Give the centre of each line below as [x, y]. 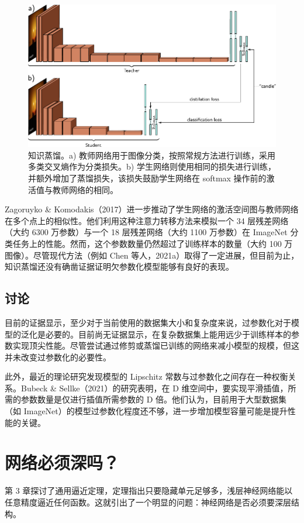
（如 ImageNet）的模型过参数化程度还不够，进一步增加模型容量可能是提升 [146, 411]
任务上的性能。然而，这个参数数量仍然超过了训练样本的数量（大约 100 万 [153, 243]
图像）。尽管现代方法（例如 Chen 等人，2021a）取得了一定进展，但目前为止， [152, 255]
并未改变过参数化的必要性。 [58, 357]
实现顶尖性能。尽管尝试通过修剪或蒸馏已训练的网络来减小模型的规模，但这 [156, 345]
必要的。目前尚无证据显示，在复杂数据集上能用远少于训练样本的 [168, 334]
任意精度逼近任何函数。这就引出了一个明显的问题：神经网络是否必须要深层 [148, 502]
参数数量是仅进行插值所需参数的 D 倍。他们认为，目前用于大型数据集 [154, 399]
